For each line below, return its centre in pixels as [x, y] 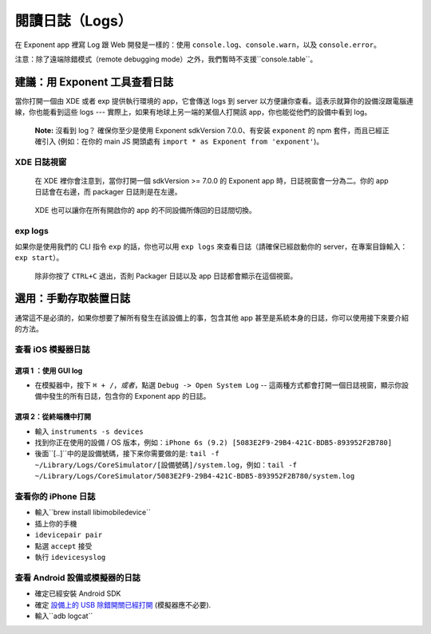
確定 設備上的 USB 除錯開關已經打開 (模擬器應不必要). [123, 604]
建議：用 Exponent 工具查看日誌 [94, 82]
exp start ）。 [39, 258]
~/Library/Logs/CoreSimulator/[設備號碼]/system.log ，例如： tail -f [166, 465]
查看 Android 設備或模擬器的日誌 [78, 577]
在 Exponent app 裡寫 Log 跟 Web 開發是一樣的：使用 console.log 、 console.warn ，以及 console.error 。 [198, 45]
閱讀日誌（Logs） [73, 21]
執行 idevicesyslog [70, 557]
